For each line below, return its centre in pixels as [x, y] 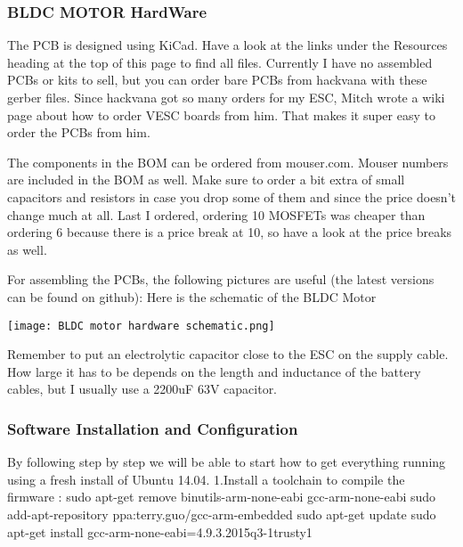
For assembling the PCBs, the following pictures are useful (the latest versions [221, 279]
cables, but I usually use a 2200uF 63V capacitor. [142, 389]
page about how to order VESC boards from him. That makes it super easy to [221, 114]
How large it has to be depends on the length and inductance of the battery [214, 371]
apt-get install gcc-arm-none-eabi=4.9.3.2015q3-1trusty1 [160, 531]
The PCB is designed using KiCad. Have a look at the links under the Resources [227, 45]
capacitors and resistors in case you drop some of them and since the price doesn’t [231, 196]
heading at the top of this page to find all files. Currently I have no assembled [220, 62]
